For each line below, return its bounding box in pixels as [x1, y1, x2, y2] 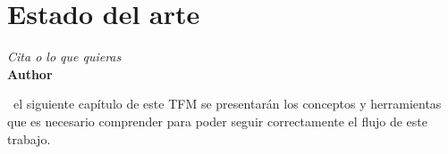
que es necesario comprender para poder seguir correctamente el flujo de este [7, 111, 427, 130]
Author [7, 64, 53, 83]
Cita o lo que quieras [7, 47, 122, 66]
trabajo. [7, 129, 51, 148]
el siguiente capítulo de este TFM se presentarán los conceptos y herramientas [13, 94, 442, 113]
